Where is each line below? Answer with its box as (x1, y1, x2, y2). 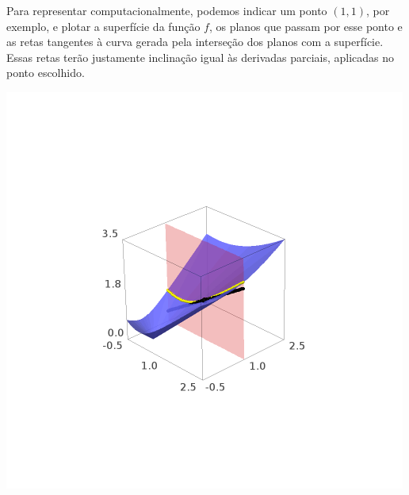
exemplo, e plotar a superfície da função (6, 17, 201, 34)
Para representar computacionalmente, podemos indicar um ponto (6, 2, 327, 18)
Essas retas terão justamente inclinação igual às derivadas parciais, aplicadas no (6, 48, 395, 65)
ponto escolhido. (6, 64, 85, 81)
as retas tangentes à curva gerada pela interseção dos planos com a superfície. (6, 33, 384, 50)
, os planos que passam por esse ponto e (208, 17, 403, 34)
